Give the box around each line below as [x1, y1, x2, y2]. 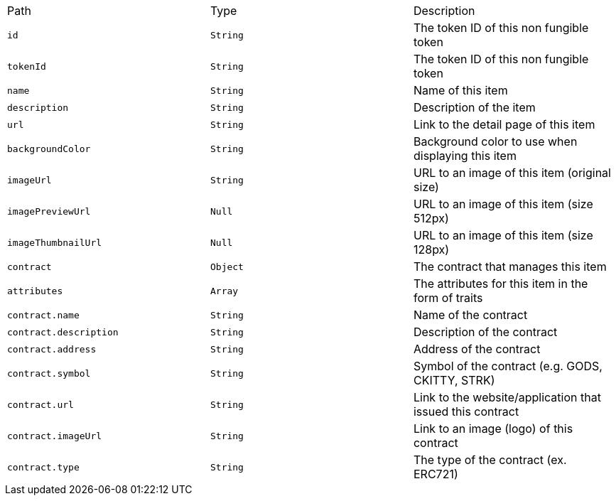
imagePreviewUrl [7, 205, 91, 217]
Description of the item [413, 100, 536, 114]
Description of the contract [413, 325, 558, 339]
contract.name [7, 309, 80, 320]
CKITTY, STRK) [413, 373, 495, 387]
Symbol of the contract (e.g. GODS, [413, 359, 603, 373]
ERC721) [413, 467, 458, 481]
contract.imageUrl [7, 430, 102, 441]
